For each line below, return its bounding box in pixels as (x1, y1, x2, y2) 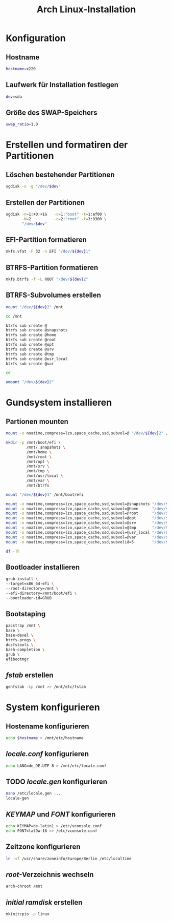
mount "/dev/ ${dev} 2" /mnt (6, 304, 63, 309)
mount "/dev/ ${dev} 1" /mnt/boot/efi (6, 492, 84, 497)
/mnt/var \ (26, 478, 50, 483)
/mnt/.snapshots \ (26, 445, 66, 450)
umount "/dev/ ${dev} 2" (6, 380, 54, 385)
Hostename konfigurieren (6, 722, 89, 730)
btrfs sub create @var (6, 361, 54, 366)
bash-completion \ (6, 647, 45, 652)
